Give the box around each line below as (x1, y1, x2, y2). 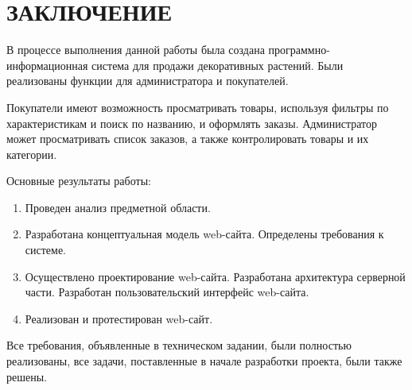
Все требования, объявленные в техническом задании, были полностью (6, 337, 352, 353)
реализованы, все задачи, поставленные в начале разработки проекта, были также (6, 353, 402, 369)
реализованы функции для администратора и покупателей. (6, 72, 289, 89)
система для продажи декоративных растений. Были (91, 56, 344, 73)
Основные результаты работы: (6, 172, 151, 189)
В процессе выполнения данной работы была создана (6, 41, 265, 58)
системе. (25, 241, 67, 258)
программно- (268, 41, 330, 58)
